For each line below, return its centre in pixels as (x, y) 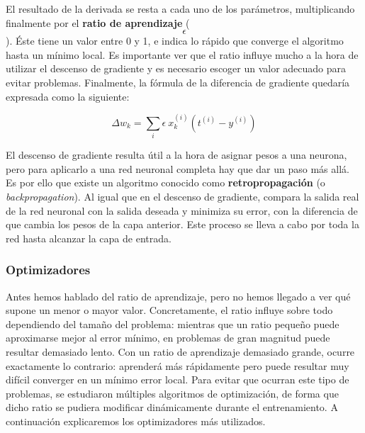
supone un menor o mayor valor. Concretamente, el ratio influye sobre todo (169, 310)
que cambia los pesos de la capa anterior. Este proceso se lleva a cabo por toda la (182, 224)
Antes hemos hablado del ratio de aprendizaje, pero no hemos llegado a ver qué (178, 296)
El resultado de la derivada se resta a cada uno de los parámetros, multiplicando (180, 9)
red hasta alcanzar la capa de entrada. (89, 238)
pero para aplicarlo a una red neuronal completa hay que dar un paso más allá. (178, 168)
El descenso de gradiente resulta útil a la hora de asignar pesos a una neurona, (176, 155)
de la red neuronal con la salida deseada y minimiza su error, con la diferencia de (182, 210)
